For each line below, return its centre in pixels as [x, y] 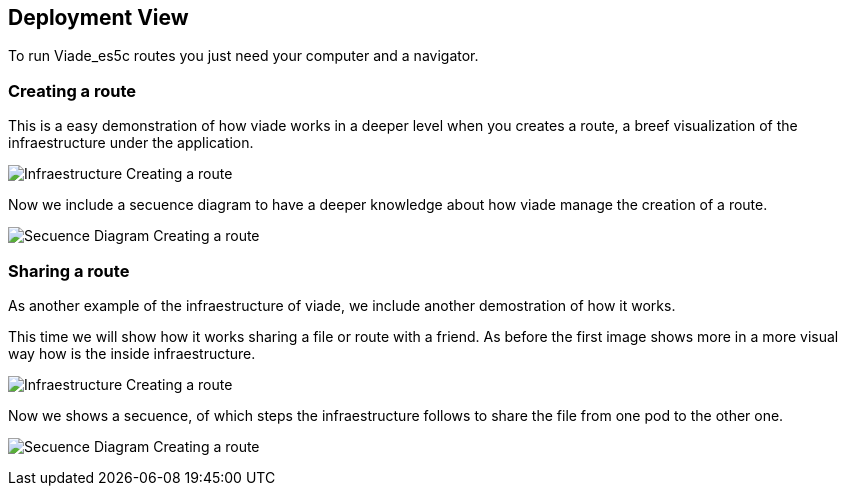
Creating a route [72, 90]
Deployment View [98, 17]
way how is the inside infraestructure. [132, 353]
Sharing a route [69, 270]
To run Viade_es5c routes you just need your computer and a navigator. [243, 56]
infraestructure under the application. [131, 143]
